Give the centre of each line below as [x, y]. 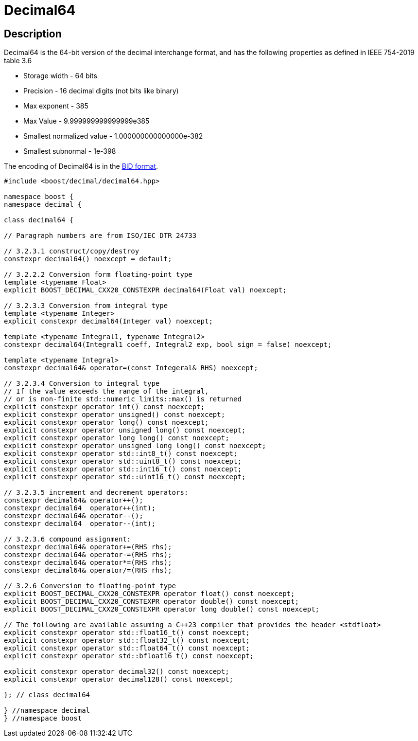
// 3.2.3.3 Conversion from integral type [86, 306]
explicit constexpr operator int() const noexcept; [104, 407]
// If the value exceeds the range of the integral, [106, 391]
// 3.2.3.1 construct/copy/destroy [72, 251]
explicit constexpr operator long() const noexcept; [106, 423]
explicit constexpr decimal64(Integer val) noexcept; [108, 321]
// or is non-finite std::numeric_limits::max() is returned [123, 399]
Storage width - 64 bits [60, 76]
